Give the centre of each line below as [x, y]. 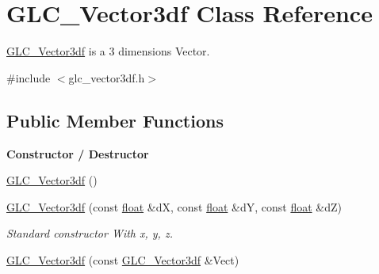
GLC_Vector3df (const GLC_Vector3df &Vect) [123, 259]
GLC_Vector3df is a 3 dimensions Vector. [108, 51]
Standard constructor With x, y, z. [90, 233]
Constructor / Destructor [78, 153]
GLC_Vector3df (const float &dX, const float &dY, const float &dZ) [174, 206]
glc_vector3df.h [107, 77]
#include [29, 77]
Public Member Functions [115, 120]
